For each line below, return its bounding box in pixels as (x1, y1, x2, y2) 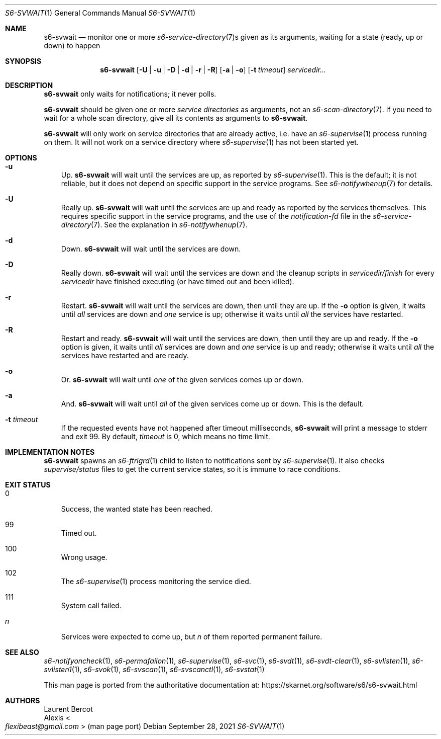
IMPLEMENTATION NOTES (5, 448, 95, 456)
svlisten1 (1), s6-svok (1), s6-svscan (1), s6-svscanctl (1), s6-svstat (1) (44, 665, 265, 674)
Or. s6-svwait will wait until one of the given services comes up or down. (61, 375, 304, 384)
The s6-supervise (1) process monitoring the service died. (61, 577, 251, 586)
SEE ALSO (5, 648, 39, 656)
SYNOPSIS (5, 57, 42, 65)
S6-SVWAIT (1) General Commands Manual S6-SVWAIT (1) (5, 9, 196, 17)
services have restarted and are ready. (61, 351, 189, 360)
